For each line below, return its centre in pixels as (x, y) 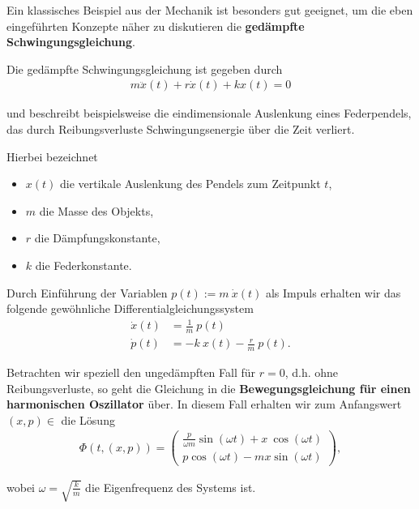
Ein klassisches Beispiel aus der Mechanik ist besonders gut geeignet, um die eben (210, 10)
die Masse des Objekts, (96, 210)
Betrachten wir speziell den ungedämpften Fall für (131, 372)
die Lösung (88, 419)
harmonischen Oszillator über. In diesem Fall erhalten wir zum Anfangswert (204, 404)
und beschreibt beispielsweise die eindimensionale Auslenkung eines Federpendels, (209, 113)
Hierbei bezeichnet (52, 156)
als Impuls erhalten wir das (333, 292)
